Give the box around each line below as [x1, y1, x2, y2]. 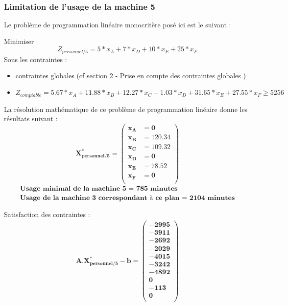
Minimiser [4, 36, 34, 46]
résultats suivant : [4, 113, 58, 124]
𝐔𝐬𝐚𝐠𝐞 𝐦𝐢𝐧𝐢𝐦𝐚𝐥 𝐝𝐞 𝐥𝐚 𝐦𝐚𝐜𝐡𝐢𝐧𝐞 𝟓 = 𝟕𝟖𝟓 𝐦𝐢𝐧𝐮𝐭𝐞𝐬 [20, 185, 178, 192]
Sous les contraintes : [4, 54, 67, 64]
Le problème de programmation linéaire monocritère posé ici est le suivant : [4, 20, 231, 30]
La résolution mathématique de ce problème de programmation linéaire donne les [4, 104, 248, 114]
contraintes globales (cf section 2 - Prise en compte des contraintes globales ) [15, 70, 246, 81]
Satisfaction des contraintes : [4, 209, 90, 219]
